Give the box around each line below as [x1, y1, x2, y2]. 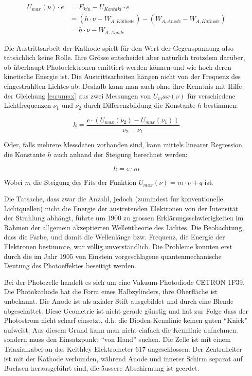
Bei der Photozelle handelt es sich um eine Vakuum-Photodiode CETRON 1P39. [4, 277, 245, 287]
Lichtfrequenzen [4, 100, 51, 110]
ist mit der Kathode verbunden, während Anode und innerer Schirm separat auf [4, 353, 243, 363]
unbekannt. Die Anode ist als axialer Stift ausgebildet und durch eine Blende [4, 296, 234, 306]
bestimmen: [203, 100, 238, 110]
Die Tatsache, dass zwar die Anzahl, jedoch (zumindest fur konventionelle [4, 194, 223, 203]
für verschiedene [187, 90, 235, 100]
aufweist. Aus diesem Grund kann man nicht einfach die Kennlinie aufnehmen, [4, 324, 238, 335]
